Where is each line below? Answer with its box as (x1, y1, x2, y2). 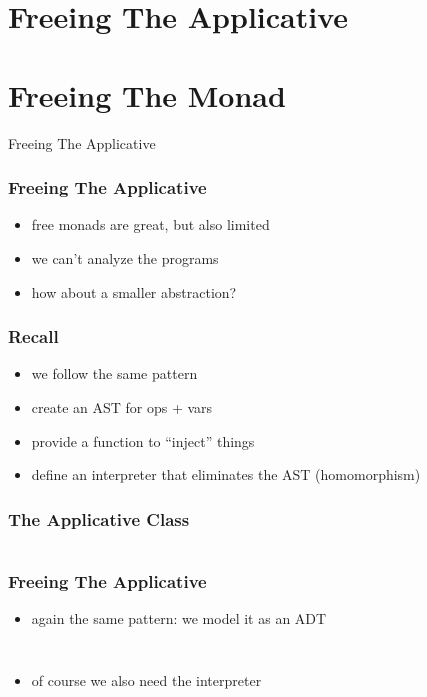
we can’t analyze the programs (31, 247, 219, 268)
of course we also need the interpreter (31, 669, 262, 690)
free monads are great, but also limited (31, 214, 270, 235)
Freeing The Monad (8, 74, 286, 115)
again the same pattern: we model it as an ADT (31, 608, 327, 629)
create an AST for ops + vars (31, 396, 213, 417)
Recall (8, 324, 59, 349)
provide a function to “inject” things (31, 430, 255, 451)
